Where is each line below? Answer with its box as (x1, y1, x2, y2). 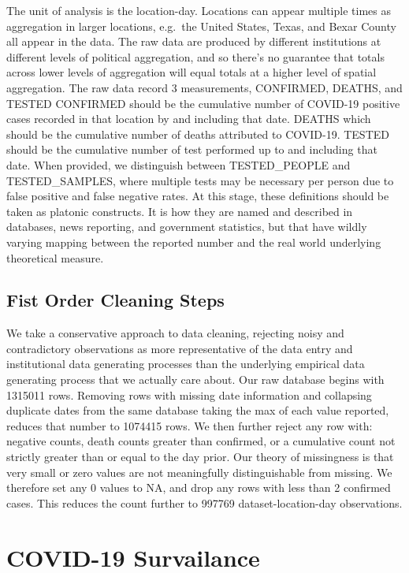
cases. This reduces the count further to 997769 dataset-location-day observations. (6, 494, 403, 511)
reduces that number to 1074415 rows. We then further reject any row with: (6, 417, 373, 433)
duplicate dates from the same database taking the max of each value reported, (6, 402, 389, 419)
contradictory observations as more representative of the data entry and (6, 340, 353, 356)
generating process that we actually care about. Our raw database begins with (6, 371, 385, 388)
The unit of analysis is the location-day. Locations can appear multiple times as (6, 2, 391, 18)
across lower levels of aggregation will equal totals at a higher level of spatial (6, 64, 377, 80)
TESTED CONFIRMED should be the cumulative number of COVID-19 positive (6, 95, 400, 111)
